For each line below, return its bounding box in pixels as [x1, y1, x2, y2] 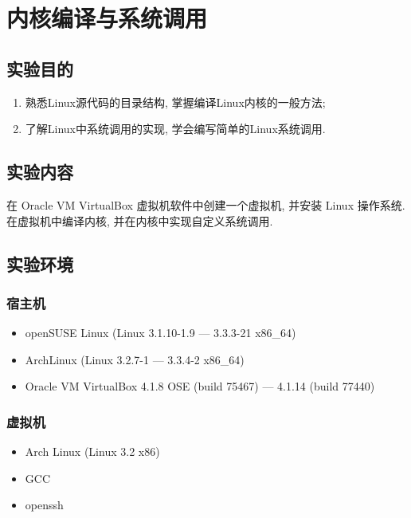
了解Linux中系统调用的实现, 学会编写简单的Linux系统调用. [25, 120, 326, 137]
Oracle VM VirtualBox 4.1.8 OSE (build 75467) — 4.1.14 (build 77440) [25, 378, 375, 394]
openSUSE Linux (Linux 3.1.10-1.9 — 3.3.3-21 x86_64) [25, 324, 296, 341]
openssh [25, 496, 64, 513]
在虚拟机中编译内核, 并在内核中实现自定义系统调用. [6, 212, 273, 229]
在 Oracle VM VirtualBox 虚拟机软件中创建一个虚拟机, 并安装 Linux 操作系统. [6, 196, 405, 213]
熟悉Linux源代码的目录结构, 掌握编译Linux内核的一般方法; [25, 93, 326, 110]
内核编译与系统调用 [6, 2, 208, 34]
